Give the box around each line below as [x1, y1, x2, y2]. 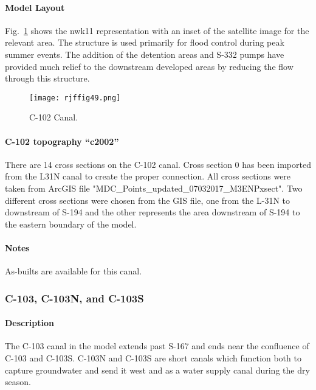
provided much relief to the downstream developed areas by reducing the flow [5, 60, 294, 72]
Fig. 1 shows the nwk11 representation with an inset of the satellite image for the [5, 24, 309, 37]
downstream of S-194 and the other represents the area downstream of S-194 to [5, 206, 300, 218]
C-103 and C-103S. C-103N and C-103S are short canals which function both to [5, 352, 301, 364]
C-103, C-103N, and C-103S [5, 290, 144, 305]
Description [5, 316, 55, 329]
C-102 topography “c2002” [5, 134, 119, 147]
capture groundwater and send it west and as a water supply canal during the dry [5, 363, 310, 376]
